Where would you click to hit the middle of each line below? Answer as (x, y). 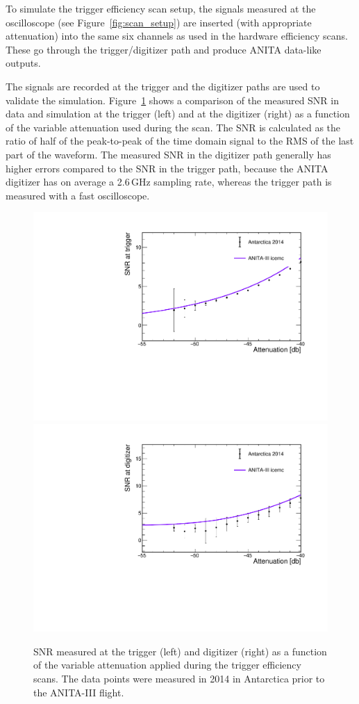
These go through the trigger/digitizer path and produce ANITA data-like (164, 49)
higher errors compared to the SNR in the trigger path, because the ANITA (167, 168)
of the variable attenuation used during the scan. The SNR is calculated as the (173, 127)
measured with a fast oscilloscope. (78, 195)
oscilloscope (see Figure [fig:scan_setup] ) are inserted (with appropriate (159, 22)
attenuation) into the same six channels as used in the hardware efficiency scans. (177, 36)
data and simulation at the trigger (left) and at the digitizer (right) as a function (178, 114)
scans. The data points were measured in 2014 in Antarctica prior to (179, 678)
